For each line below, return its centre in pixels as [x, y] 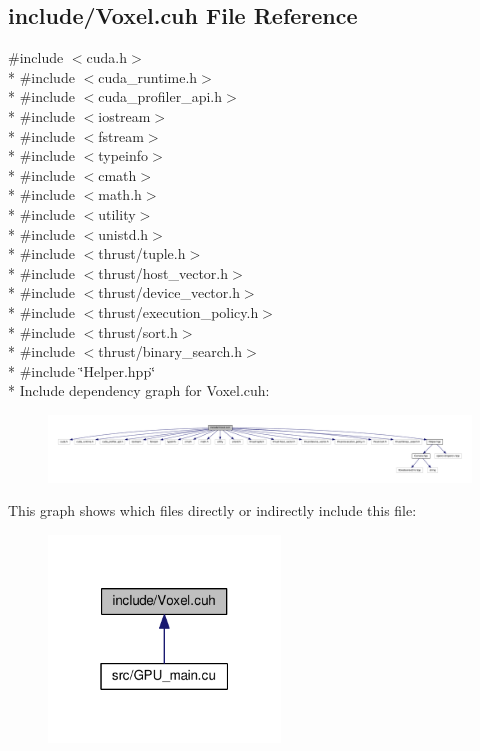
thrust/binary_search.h [170, 351]
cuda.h [107, 57]
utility [117, 213]
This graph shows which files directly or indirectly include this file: [212, 510]
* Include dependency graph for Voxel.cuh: [139, 390]
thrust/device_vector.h [169, 292]
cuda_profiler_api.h [160, 96]
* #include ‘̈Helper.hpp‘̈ [82, 370]
